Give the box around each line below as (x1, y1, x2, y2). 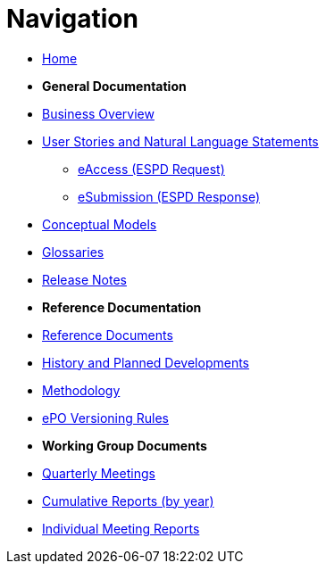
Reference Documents (42, 327, 173, 343)
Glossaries (42, 244, 104, 260)
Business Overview (42, 105, 155, 121)
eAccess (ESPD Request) (78, 161, 225, 177)
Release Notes (42, 271, 127, 287)
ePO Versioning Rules (42, 410, 169, 426)
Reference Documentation (42, 299, 202, 315)
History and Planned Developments (42, 354, 250, 370)
